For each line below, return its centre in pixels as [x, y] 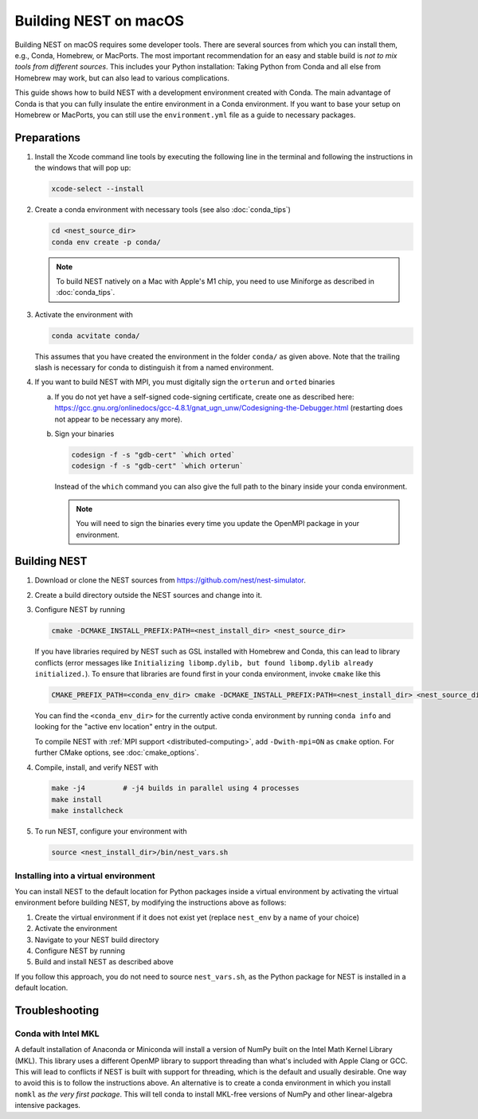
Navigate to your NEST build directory [97, 940]
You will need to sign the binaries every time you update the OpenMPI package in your [218, 524]
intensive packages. [48, 1105]
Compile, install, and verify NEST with [96, 767]
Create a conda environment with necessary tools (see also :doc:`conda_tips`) [163, 210]
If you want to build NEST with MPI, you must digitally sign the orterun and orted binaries [185, 382]
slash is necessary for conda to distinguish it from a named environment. [154, 367]
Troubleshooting [57, 1010]
